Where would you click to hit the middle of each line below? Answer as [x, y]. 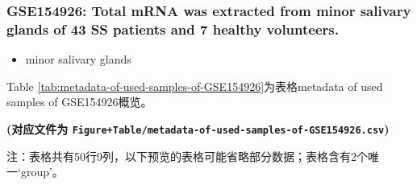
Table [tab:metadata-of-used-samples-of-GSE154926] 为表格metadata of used [195, 86]
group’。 [42, 172]
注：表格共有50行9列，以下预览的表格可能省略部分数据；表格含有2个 [187, 156]
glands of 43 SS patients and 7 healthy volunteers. [173, 29]
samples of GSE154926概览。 [79, 102]
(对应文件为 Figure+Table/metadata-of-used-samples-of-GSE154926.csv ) [198, 128]
